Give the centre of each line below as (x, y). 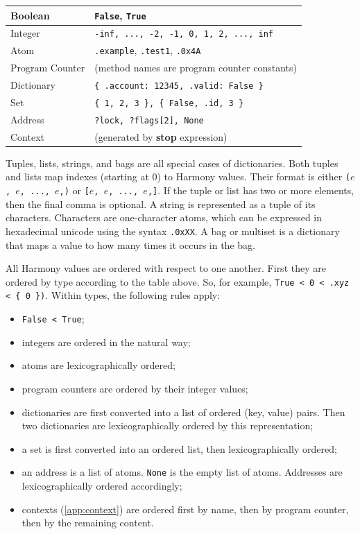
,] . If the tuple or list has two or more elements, (251, 190)
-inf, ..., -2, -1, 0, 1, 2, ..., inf (184, 34)
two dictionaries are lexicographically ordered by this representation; (168, 425)
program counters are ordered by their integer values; (135, 388)
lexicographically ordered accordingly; (102, 485)
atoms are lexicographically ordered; (98, 365)
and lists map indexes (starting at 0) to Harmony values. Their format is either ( (178, 176)
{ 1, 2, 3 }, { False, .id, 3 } (169, 103)
